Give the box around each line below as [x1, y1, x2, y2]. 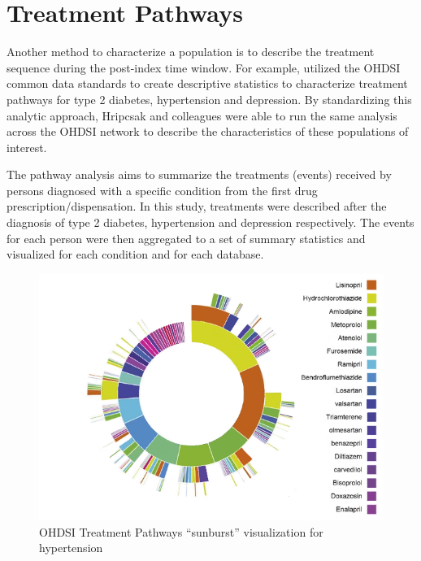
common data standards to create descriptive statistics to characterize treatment [7, 75, 408, 92]
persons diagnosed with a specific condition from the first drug [7, 181, 318, 198]
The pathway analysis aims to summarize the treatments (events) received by [7, 166, 392, 183]
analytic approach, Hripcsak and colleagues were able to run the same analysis [7, 107, 397, 124]
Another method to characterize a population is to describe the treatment [7, 43, 375, 60]
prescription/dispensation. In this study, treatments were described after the [7, 198, 387, 215]
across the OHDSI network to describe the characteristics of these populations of [7, 123, 409, 140]
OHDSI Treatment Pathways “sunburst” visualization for [39, 523, 323, 540]
